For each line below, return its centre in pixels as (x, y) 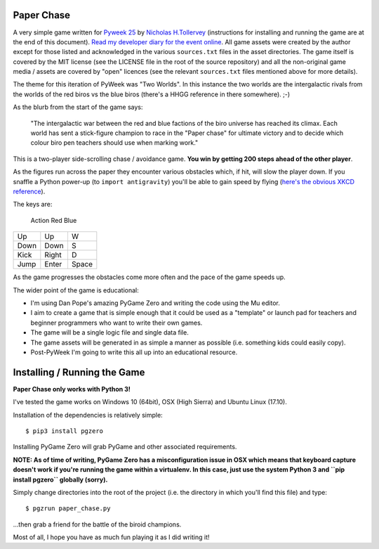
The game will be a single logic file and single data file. (109, 332)
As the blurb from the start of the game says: (78, 107)
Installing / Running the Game (79, 372)
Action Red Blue (54, 220)
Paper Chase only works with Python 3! (72, 389)
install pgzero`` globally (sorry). (60, 479)
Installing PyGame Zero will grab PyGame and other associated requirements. (125, 447)
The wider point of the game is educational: (76, 290)
